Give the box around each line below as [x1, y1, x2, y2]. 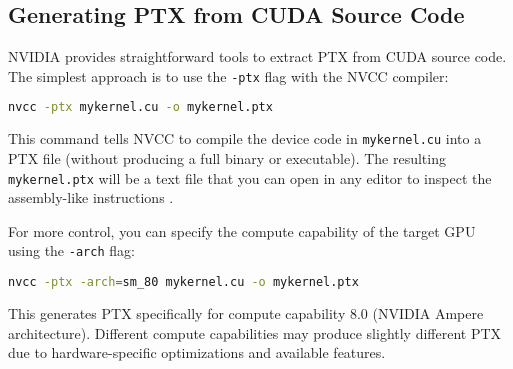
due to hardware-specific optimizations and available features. [8, 342, 386, 363]
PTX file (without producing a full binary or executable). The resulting [8, 147, 446, 168]
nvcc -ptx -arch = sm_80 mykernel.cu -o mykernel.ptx [8, 275, 359, 290]
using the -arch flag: [8, 240, 135, 261]
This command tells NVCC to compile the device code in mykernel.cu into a [8, 128, 482, 149]
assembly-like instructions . [8, 187, 174, 208]
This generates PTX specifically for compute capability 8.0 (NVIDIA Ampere [8, 302, 484, 323]
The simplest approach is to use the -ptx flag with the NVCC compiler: [8, 65, 449, 86]
